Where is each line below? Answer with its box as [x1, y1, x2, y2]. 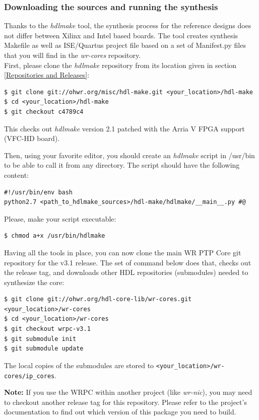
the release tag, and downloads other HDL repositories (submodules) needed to [4, 267, 248, 277]
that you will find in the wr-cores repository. [4, 50, 141, 60]
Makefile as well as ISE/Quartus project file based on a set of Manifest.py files [4, 40, 246, 50]
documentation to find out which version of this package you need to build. [4, 406, 236, 417]
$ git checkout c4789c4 [4, 108, 84, 115]
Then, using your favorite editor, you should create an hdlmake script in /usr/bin [4, 150, 255, 160]
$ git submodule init [4, 335, 77, 342]
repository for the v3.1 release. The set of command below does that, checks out [4, 257, 251, 267]
